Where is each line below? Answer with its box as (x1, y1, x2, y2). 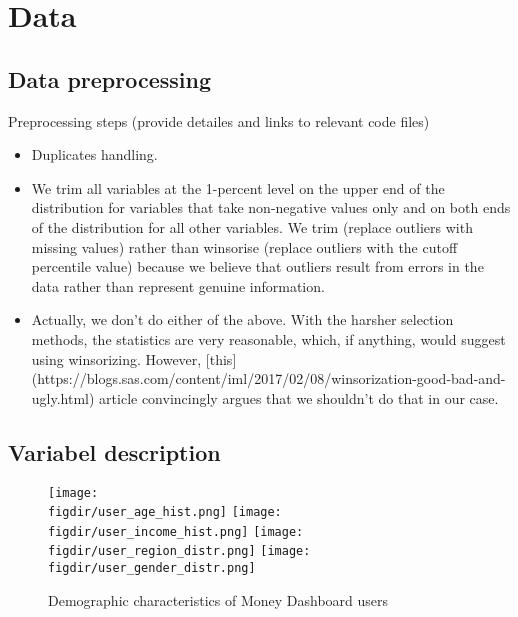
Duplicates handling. (31, 144, 158, 165)
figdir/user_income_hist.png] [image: (48, 524, 304, 539)
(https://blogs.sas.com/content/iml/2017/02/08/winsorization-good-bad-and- (31, 368, 506, 389)
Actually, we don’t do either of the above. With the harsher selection (31, 309, 454, 330)
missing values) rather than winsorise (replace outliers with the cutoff (31, 236, 458, 257)
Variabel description (8, 436, 221, 467)
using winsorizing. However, (31, 348, 202, 369)
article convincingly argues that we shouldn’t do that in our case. (99, 387, 499, 408)
